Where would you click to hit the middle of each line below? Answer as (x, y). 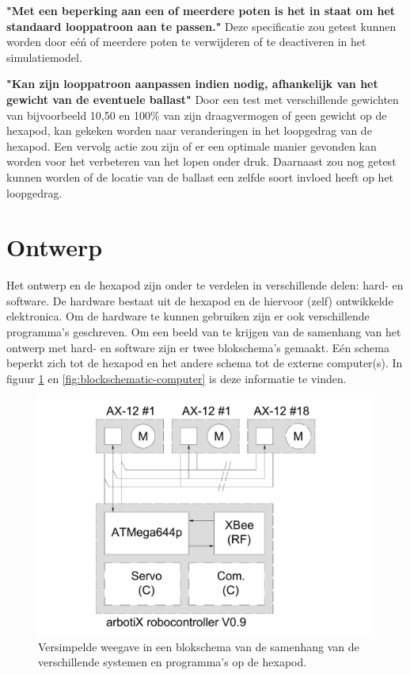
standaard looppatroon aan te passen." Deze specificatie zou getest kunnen (201, 26)
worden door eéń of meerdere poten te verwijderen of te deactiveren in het (186, 42)
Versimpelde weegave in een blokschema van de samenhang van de (199, 646)
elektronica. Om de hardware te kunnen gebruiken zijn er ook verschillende (188, 316)
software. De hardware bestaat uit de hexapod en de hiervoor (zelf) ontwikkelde (200, 300)
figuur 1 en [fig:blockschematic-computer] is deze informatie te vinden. (177, 378)
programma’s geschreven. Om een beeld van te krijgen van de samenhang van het (204, 332)
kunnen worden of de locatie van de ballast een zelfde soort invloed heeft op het (200, 176)
